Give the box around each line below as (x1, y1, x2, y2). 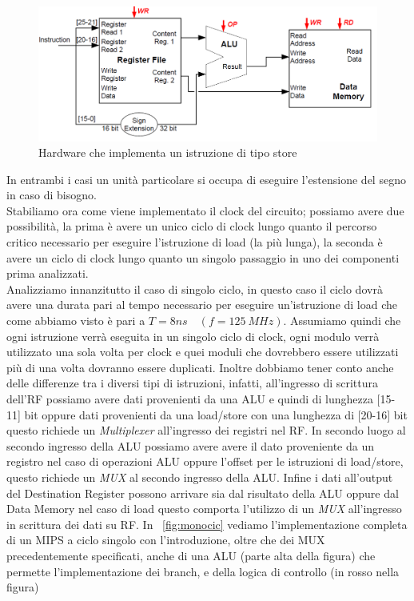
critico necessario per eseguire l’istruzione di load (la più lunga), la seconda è (6, 234, 383, 250)
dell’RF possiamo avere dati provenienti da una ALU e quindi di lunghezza (6, 391, 373, 407)
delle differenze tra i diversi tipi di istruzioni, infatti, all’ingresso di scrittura (6, 375, 379, 391)
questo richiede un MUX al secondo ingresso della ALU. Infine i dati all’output (6, 468, 393, 485)
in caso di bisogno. (6, 186, 97, 203)
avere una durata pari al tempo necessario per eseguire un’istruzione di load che (6, 296, 398, 313)
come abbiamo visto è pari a (6, 312, 145, 329)
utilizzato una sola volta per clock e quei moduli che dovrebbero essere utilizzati (6, 343, 399, 360)
